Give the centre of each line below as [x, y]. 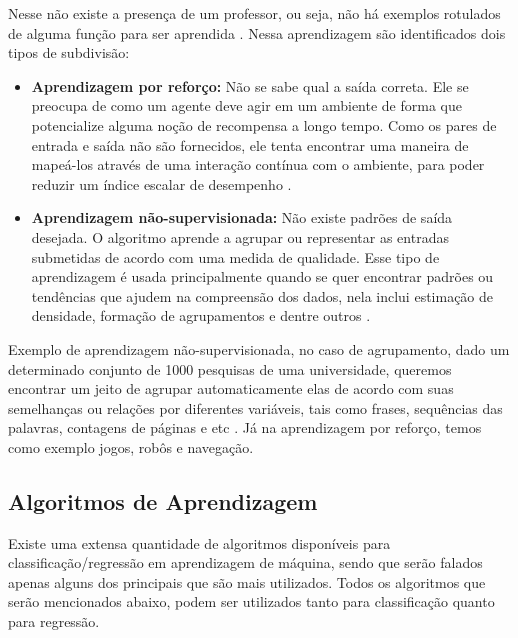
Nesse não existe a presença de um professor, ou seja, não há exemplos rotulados [254, 13]
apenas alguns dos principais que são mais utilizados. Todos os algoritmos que [247, 581]
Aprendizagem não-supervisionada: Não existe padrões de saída [242, 217]
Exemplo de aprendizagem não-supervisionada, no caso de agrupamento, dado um [259, 348]
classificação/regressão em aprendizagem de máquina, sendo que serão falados [245, 562]
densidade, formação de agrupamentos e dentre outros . [201, 315]
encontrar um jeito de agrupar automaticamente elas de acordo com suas [231, 388]
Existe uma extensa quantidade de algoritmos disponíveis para [199, 542]
